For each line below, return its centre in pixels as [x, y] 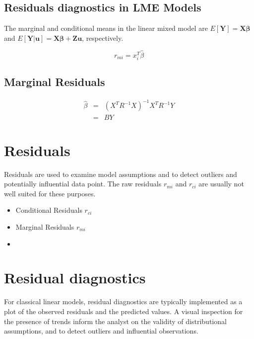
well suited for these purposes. [50, 193]
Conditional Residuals [49, 210]
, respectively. [103, 38]
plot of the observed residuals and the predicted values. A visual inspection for [124, 311]
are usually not [221, 184]
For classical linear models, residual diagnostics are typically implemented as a [123, 301]
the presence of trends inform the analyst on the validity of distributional [115, 321]
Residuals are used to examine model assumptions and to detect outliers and [121, 174]
